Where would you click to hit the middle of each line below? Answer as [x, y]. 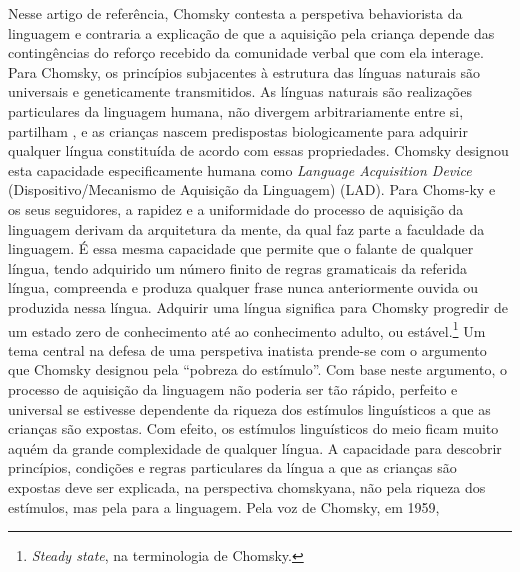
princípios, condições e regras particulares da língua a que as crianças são [232, 467]
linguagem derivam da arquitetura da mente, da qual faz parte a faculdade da [246, 228]
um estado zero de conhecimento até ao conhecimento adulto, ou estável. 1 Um [247, 329]
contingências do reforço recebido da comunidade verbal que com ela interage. [246, 52]
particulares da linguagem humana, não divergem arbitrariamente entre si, [236, 110]
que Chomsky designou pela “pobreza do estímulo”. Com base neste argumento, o [257, 369]
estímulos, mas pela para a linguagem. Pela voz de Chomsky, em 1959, [224, 506]
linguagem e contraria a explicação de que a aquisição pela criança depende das [251, 32]
